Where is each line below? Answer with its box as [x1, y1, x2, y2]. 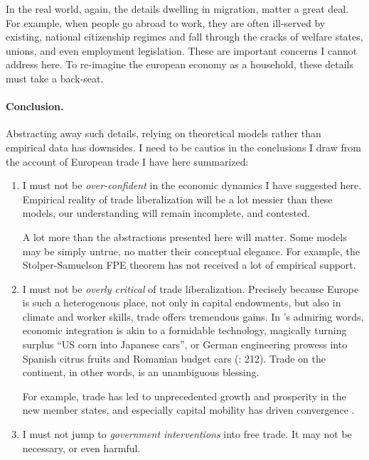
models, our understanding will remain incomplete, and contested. [22, 205, 310, 220]
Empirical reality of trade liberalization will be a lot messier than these [22, 191, 333, 206]
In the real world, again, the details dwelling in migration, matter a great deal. [6, 1, 349, 16]
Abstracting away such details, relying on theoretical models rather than [6, 126, 321, 141]
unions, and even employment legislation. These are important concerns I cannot [6, 43, 358, 58]
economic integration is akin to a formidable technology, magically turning [22, 323, 347, 338]
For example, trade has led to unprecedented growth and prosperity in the [22, 388, 346, 403]
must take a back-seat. [6, 70, 104, 85]
